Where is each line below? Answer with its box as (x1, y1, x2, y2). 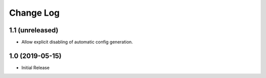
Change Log (9, 7, 60, 18)
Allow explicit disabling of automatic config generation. (21, 39, 133, 45)
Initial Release (21, 64, 50, 71)
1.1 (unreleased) (9, 26, 59, 34)
